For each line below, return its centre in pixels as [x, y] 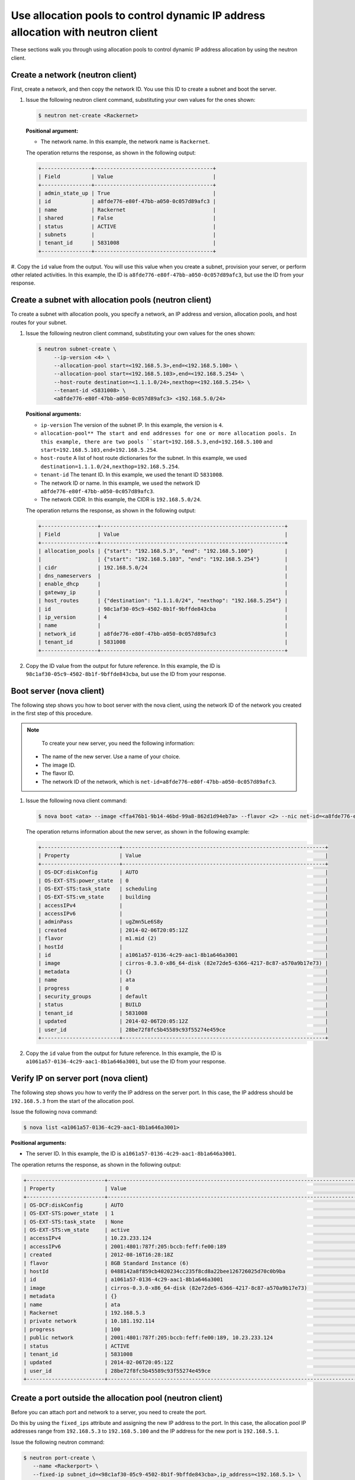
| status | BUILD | [183, 1005]
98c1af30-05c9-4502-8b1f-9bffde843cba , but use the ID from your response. [126, 674]
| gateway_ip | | [163, 592]
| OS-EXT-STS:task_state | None [73, 1222]
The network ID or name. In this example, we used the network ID [120, 483]
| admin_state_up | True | [127, 193]
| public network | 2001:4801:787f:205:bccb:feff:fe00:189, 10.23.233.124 [148, 1338]
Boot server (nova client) [58, 691]
